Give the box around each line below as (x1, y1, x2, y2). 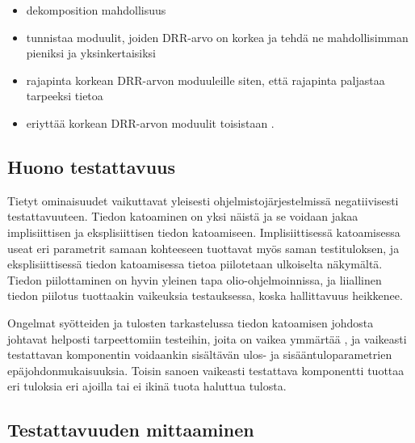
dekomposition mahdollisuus (26, 2, 166, 18)
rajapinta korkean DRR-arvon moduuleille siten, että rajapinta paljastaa (26, 71, 385, 88)
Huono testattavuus (7, 154, 176, 179)
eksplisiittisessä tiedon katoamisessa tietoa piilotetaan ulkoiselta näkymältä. (7, 255, 383, 272)
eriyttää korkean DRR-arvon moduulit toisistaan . (26, 114, 275, 131)
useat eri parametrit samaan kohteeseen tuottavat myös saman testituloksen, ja (7, 239, 400, 256)
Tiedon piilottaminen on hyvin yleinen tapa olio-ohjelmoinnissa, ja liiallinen (7, 271, 382, 288)
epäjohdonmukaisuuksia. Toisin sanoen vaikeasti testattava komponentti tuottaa (7, 361, 405, 378)
